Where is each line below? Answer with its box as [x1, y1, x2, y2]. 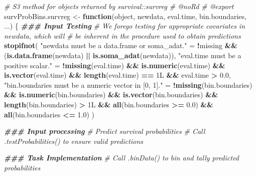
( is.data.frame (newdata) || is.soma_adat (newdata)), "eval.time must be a [4, 50, 241, 60]
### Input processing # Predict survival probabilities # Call [4, 126, 205, 136]
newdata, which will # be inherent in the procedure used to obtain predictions [4, 30, 241, 41]
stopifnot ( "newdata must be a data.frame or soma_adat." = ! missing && [4, 40, 237, 51]
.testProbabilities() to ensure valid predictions [4, 135, 143, 146]
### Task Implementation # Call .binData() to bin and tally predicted [4, 152, 239, 163]
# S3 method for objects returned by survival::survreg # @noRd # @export [4, 1, 234, 11]
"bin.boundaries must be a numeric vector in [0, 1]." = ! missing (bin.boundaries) [4, 79, 252, 90]
